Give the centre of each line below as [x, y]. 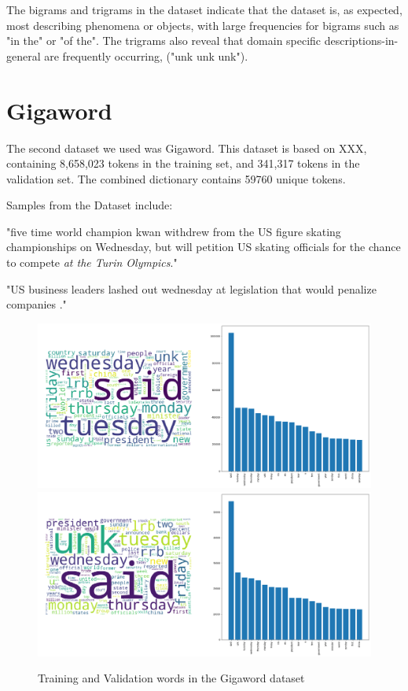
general [24, 55]
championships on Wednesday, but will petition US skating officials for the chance [204, 247]
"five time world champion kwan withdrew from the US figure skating [174, 231]
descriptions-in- [361, 41]
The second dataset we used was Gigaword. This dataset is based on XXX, [187, 148]
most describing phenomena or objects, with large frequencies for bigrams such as [203, 25]
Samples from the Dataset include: [90, 205]
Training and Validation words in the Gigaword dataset [171, 678]
